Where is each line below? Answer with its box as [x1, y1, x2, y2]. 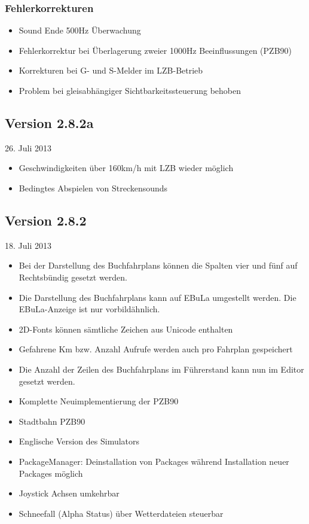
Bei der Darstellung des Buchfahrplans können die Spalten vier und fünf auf [19, 259, 298, 272]
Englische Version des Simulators [19, 435, 140, 447]
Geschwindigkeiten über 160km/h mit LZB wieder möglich [19, 162, 234, 174]
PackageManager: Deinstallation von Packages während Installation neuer [19, 455, 289, 467]
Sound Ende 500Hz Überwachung [19, 24, 141, 36]
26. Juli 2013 [5, 141, 51, 154]
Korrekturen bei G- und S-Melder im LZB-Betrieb [19, 64, 203, 77]
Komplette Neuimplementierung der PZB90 [19, 395, 179, 407]
